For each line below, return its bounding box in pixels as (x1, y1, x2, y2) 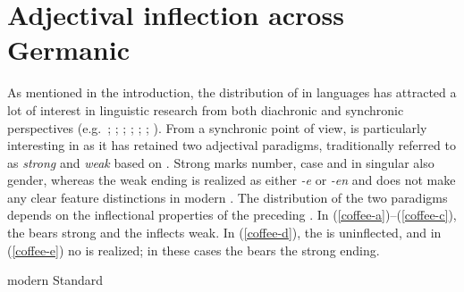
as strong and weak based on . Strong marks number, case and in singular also (7, 153, 434, 171)
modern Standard (7, 271, 104, 289)
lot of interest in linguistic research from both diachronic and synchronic (7, 100, 404, 119)
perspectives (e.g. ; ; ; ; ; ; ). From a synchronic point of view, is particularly (7, 118, 427, 137)
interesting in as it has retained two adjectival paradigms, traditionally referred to (7, 136, 456, 154)
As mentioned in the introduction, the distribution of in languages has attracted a (7, 83, 457, 102)
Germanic (7, 31, 130, 68)
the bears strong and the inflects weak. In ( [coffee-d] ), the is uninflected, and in (7, 223, 442, 242)
